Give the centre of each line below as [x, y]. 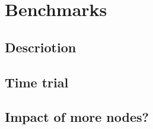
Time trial [37, 82]
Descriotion [41, 47]
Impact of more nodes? [77, 117]
